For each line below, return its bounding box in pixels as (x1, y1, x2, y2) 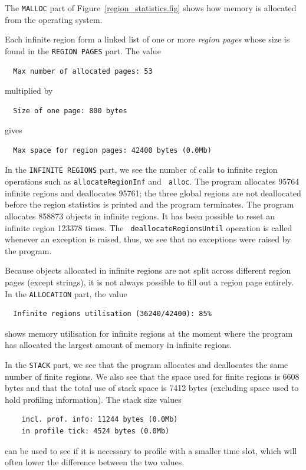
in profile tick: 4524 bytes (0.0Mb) (21, 427, 170, 436)
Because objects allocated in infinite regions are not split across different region (5, 264, 291, 277)
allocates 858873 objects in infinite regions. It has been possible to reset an (5, 209, 275, 222)
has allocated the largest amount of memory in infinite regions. (5, 338, 232, 351)
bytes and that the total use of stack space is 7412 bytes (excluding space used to (5, 382, 299, 394)
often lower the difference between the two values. (5, 456, 185, 468)
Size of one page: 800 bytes (13, 106, 127, 115)
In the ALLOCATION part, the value (5, 287, 127, 300)
